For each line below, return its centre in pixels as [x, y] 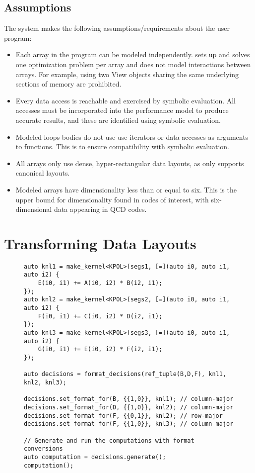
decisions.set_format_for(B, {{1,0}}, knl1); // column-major [129, 399]
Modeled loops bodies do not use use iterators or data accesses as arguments [132, 137]
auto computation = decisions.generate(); [95, 457]
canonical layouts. [43, 173]
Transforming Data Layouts [100, 243]
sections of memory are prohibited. [68, 84]
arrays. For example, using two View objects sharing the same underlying [127, 74]
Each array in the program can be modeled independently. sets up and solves [133, 54]
